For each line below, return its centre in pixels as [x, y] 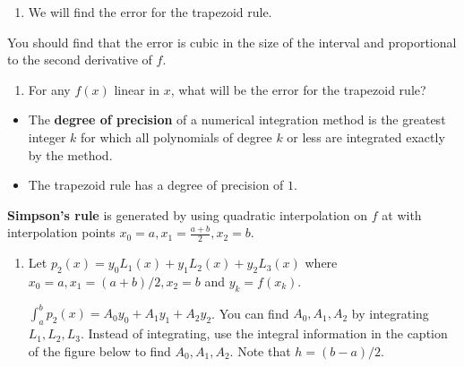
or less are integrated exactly [366, 137]
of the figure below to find [99, 350]
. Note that [260, 350]
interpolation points [61, 232]
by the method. [70, 154]
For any [49, 89]
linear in [137, 89]
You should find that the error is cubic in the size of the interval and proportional [232, 42]
